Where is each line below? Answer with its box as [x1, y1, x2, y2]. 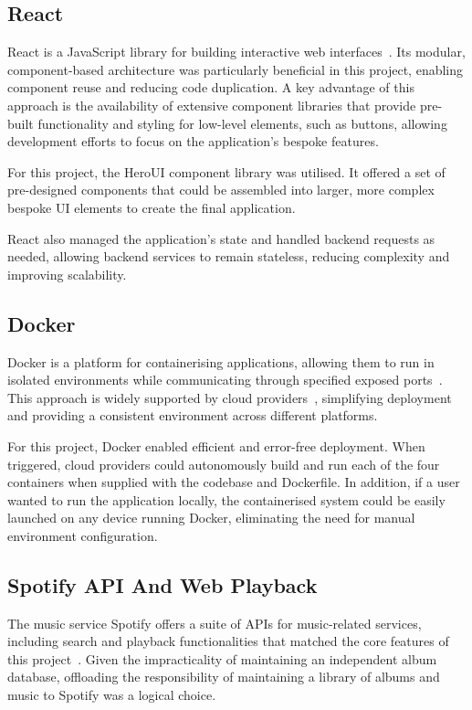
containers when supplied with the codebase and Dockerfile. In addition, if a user [7, 472, 460, 492]
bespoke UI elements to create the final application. [7, 197, 296, 217]
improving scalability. [7, 264, 127, 283]
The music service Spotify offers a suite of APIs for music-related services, [7, 613, 422, 632]
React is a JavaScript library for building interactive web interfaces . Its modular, [7, 42, 466, 61]
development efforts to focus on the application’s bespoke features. [7, 132, 379, 151]
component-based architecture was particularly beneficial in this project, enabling [7, 59, 464, 79]
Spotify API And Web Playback [7, 570, 318, 599]
